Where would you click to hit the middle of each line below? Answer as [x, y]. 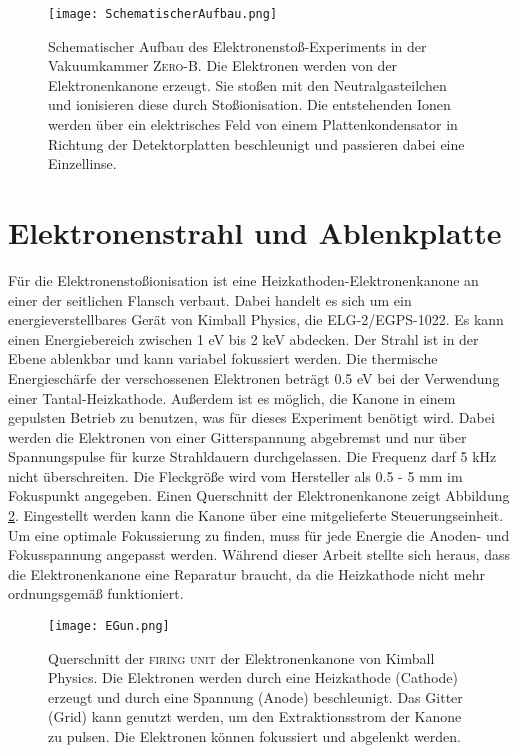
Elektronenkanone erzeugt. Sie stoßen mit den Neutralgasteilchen [247, 84]
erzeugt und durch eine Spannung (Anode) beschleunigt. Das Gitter [255, 696]
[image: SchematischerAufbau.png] [163, 14]
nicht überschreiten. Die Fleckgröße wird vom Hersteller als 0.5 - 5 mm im [235, 475]
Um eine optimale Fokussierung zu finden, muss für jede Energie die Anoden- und [259, 534]
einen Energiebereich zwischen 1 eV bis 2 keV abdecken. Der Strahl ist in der [243, 338]
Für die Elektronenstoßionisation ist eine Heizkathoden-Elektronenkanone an [243, 279]
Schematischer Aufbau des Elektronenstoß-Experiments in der [237, 45]
